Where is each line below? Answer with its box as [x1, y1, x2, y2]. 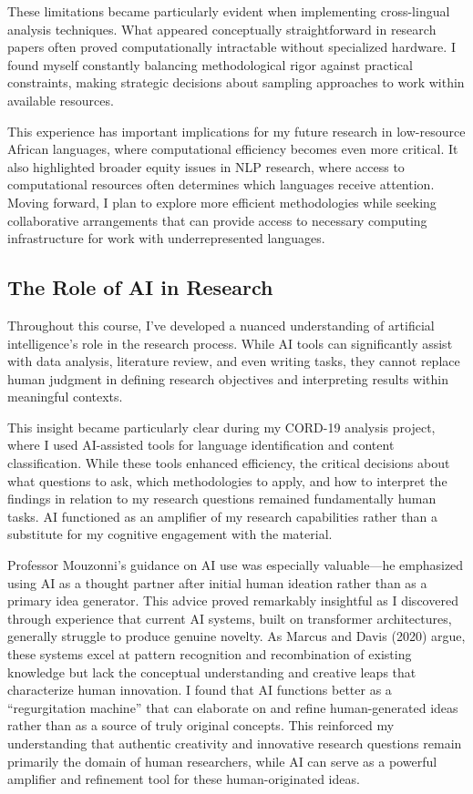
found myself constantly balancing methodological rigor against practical [7, 55, 413, 74]
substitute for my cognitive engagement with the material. [7, 524, 333, 544]
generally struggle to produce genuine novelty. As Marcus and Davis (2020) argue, [7, 626, 466, 646]
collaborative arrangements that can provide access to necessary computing [7, 210, 427, 229]
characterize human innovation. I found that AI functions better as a [7, 680, 392, 699]
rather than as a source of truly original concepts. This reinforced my [7, 716, 395, 735]
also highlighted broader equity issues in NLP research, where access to [7, 157, 405, 176]
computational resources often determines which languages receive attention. [7, 175, 435, 194]
